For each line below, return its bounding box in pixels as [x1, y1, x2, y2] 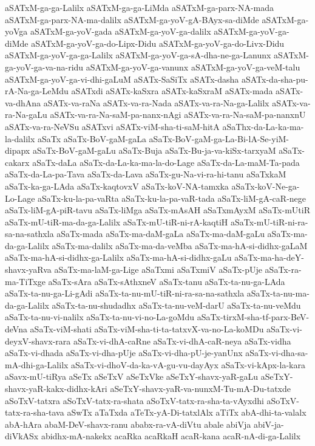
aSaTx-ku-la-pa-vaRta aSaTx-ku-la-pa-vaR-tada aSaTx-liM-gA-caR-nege [38, 191, 307, 204]
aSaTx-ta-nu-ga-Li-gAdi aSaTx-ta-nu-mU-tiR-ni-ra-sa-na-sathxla [5, 287, 245, 300]
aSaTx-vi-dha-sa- [245, 346, 308, 359]
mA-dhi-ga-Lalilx [5, 358, 69, 371]
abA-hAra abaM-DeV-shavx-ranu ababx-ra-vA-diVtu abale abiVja [5, 417, 251, 430]
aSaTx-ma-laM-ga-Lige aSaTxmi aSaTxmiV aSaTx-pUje [54, 263, 262, 276]
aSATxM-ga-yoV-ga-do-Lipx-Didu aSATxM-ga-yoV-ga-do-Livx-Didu [31, 36, 285, 49]
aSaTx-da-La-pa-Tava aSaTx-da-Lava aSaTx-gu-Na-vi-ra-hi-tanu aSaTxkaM [5, 168, 286, 180]
